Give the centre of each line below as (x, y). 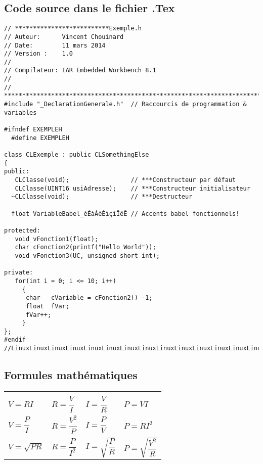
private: (19, 273)
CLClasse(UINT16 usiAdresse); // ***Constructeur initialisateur (133, 188)
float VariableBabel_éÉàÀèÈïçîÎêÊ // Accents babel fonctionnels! (125, 214)
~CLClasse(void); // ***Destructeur (102, 197)
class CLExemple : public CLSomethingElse (77, 155)
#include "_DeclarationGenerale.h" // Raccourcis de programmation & (125, 104)
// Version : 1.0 (39, 54)
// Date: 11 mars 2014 (55, 45)
